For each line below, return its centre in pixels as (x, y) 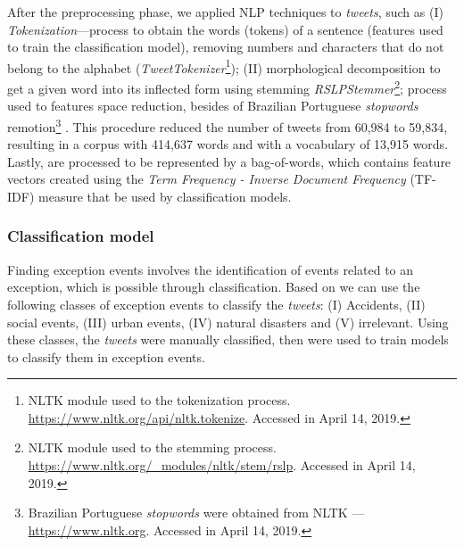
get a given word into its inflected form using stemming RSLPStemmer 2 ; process (227, 87)
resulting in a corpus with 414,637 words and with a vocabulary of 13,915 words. (228, 144)
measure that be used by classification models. (165, 196)
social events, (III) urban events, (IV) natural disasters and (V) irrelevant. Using (228, 322)
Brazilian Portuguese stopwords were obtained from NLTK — (196, 513)
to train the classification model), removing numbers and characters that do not (226, 47)
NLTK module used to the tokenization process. (159, 400)
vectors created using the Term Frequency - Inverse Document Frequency (207, 179)
